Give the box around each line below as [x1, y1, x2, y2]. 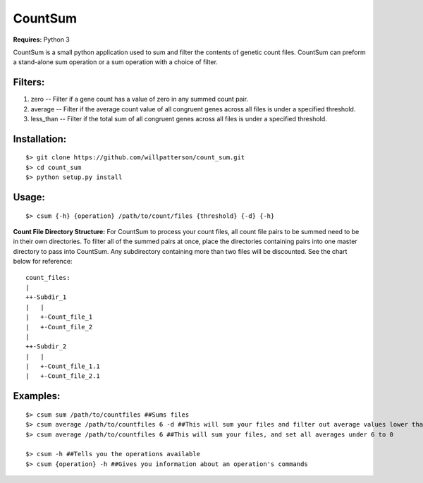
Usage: [13, 191, 46, 204]
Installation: [13, 133, 67, 145]
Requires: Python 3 [13, 35, 70, 44]
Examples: [13, 390, 61, 402]
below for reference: [13, 257, 73, 266]
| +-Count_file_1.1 [25, 362, 100, 370]
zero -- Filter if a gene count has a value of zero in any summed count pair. [30, 95, 249, 104]
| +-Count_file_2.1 [25, 372, 100, 380]
